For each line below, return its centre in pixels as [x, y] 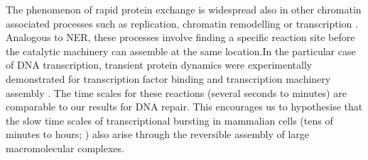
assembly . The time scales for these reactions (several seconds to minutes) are [176, 92]
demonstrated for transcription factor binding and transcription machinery [168, 78]
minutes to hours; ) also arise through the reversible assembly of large [157, 134]
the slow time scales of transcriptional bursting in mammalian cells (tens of [169, 120]
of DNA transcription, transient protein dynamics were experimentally [159, 65]
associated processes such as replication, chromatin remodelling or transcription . [182, 23]
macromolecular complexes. [65, 148]
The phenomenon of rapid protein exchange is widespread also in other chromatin [184, 9]
